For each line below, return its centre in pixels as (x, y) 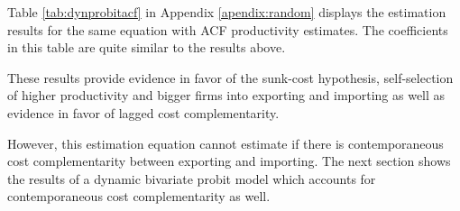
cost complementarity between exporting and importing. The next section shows (229, 161)
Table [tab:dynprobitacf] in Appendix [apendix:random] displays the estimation (227, 12)
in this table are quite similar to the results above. (147, 47)
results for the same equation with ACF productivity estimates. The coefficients (228, 29)
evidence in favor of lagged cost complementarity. (143, 112)
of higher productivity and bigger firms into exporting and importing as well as (226, 95)
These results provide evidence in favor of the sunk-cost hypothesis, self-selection (230, 77)
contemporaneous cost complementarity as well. (139, 196)
